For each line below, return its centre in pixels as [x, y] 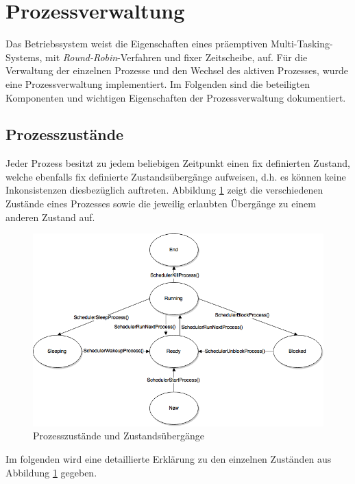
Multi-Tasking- [302, 44]
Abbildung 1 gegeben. [51, 472]
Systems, [24, 57]
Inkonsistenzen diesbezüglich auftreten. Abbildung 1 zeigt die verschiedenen [164, 190]
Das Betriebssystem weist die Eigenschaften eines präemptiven [137, 44]
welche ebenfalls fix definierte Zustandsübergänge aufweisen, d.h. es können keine [176, 176]
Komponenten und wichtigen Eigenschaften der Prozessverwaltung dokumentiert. [176, 97]
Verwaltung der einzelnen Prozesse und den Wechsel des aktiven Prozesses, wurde [177, 70]
